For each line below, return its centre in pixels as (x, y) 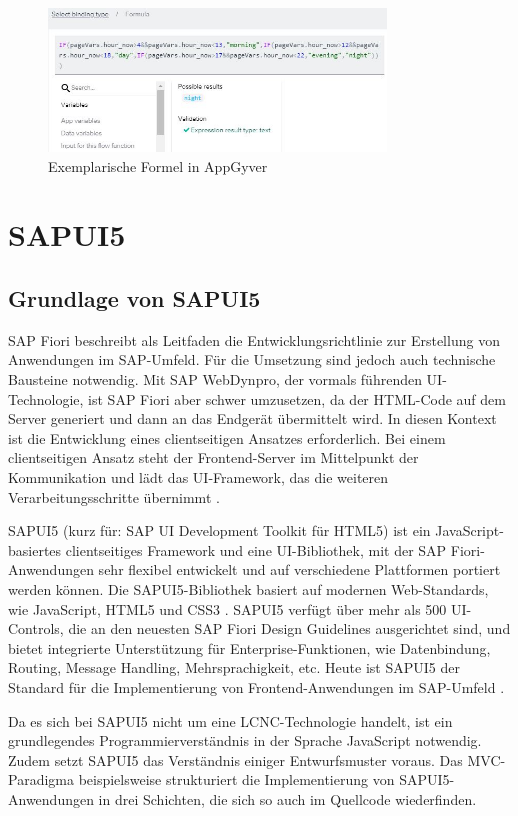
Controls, (36, 628)
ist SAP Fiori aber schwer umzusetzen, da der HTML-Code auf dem (297, 398)
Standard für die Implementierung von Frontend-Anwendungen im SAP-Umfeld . (256, 686)
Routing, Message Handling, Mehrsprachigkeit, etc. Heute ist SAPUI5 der (234, 667)
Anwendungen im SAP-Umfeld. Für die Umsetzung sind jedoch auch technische (252, 359)
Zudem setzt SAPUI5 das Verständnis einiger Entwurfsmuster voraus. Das (235, 759)
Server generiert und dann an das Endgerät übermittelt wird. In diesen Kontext (252, 418)
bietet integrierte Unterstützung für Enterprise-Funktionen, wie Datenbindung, (249, 647)
